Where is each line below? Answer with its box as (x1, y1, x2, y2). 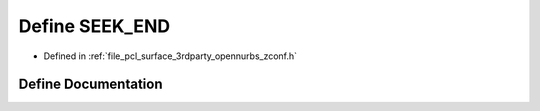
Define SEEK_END (18, 15, 170, 37)
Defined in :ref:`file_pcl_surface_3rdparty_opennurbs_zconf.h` (43, 50, 298, 62)
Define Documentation (18, 76, 163, 93)
